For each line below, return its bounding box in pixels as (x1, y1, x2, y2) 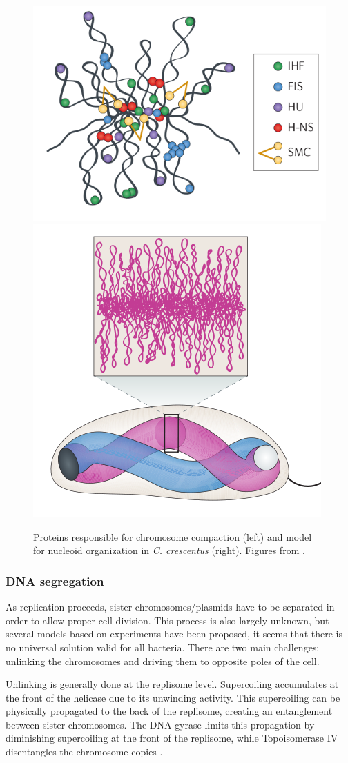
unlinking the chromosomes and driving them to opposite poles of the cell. (6, 653, 320, 668)
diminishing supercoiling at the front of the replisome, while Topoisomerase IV (6, 731, 338, 745)
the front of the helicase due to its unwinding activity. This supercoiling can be (6, 690, 340, 704)
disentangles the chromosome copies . (6, 744, 163, 759)
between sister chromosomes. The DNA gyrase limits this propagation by (6, 717, 315, 731)
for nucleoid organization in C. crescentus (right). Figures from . (33, 543, 305, 557)
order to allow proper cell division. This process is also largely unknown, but (6, 613, 329, 627)
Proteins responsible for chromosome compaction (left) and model (33, 529, 312, 544)
